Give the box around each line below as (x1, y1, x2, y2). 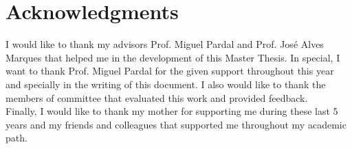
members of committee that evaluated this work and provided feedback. (5, 90, 308, 105)
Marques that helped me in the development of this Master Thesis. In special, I (5, 50, 340, 64)
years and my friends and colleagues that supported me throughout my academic (5, 117, 346, 131)
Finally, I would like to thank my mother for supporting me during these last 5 (5, 104, 338, 118)
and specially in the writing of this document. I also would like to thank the (5, 77, 326, 91)
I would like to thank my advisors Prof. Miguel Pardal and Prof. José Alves (5, 37, 324, 51)
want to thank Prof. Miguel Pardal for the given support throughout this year (5, 64, 334, 78)
